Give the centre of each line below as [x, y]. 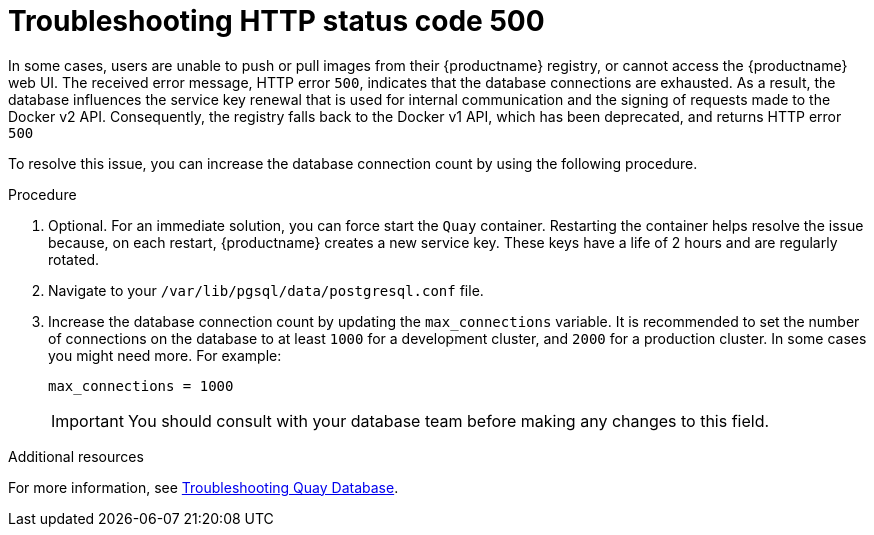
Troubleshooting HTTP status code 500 [276, 21]
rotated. [74, 259]
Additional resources [76, 456]
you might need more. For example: [165, 355]
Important [87, 420]
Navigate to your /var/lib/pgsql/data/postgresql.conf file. [266, 290]
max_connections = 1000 [141, 385]
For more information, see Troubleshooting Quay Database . [203, 487]
